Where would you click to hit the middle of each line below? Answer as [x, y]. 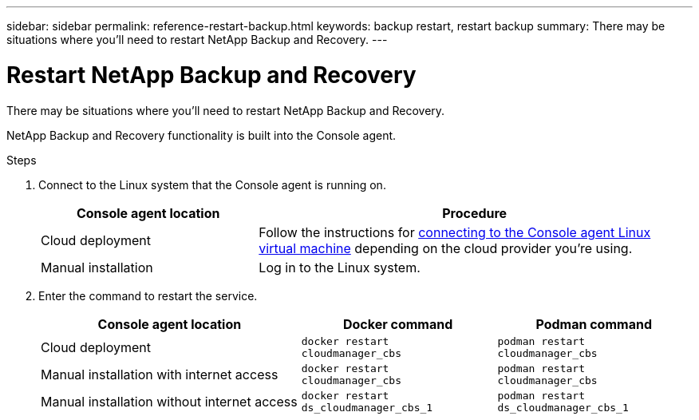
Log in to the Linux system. [340, 267]
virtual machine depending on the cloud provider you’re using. [446, 248]
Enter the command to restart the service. [148, 295]
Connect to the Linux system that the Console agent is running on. [212, 184]
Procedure [475, 213]
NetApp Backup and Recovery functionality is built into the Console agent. [201, 135]
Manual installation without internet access [169, 401]
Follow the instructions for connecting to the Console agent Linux [455, 232]
